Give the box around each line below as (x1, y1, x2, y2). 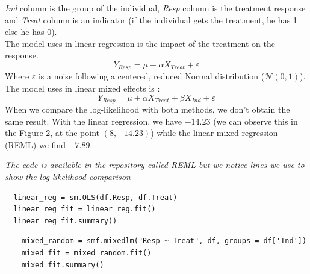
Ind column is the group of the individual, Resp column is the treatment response (5, 2, 306, 14)
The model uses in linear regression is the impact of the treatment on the (5, 37, 275, 49)
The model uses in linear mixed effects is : (5, 82, 160, 95)
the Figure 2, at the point (5, 126, 99, 139)
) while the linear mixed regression (150, 126, 278, 139)
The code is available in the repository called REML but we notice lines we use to (5, 158, 305, 171)
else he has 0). (5, 25, 57, 38)
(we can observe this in (213, 114, 298, 127)
